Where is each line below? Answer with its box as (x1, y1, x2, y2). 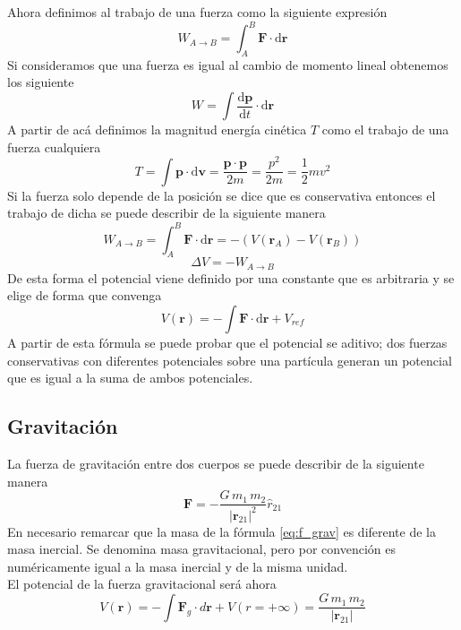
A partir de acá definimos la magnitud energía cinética (7, 120, 307, 139)
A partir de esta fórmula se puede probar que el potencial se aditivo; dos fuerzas (7, 332, 448, 351)
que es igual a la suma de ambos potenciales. (7, 368, 253, 387)
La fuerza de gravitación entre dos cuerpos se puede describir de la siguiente (7, 453, 424, 472)
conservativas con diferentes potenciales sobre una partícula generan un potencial (7, 350, 452, 369)
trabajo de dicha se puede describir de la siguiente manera (7, 203, 326, 222)
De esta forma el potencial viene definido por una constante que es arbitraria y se (7, 268, 455, 287)
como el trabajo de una (321, 120, 449, 139)
